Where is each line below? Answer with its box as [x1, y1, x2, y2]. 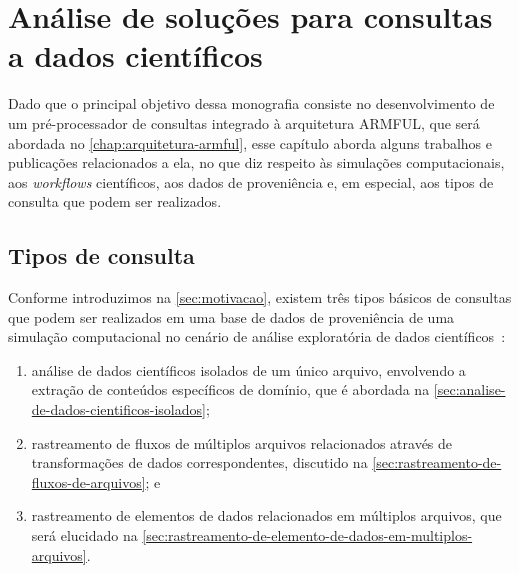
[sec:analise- [433, 379, 506, 400]
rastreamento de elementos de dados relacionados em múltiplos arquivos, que [31, 505, 502, 526]
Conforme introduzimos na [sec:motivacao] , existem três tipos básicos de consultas [8, 287, 512, 308]
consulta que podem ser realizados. [8, 191, 222, 212]
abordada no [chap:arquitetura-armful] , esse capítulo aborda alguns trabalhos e [8, 132, 493, 153]
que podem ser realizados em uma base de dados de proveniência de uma [8, 306, 455, 327]
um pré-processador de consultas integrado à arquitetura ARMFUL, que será [8, 112, 480, 133]
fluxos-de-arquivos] [31, 471, 146, 492]
